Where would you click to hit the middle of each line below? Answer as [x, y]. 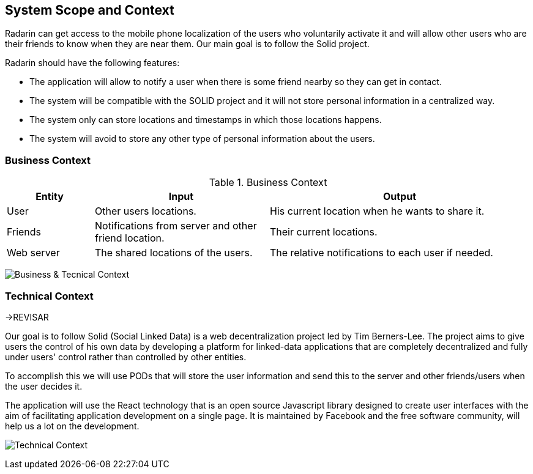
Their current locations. [323, 232]
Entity [50, 197]
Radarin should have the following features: [92, 63]
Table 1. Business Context [268, 183]
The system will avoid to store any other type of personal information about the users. [202, 139]
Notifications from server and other [176, 226]
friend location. [129, 238]
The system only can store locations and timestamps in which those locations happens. [206, 120]
